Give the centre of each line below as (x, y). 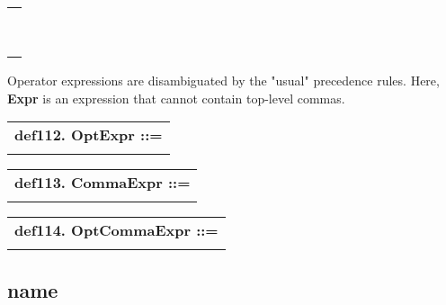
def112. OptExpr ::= (89, 135)
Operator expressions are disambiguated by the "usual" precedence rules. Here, (223, 80)
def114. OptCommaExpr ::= (116, 230)
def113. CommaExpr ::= (103, 183)
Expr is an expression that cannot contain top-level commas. (176, 98)
